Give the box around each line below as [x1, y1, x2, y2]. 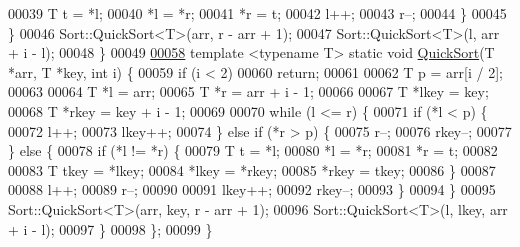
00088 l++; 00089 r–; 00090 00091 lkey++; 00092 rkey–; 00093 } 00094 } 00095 [8, 179, 496, 200]
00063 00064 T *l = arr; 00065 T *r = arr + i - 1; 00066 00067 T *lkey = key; [8, 81, 489, 102]
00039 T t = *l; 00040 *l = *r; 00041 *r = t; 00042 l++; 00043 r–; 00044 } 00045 [8, 3, 507, 23]
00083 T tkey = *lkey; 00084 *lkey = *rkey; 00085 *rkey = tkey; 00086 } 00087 [8, 159, 496, 180]
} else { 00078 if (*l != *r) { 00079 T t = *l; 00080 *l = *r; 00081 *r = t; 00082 [8, 140, 498, 161]
